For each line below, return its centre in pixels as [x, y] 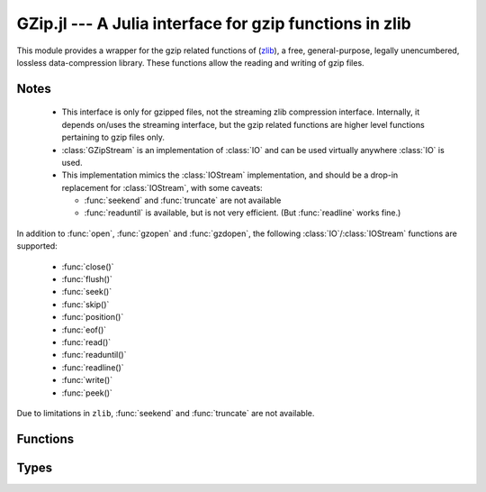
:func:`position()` [93, 317]
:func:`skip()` [85, 304]
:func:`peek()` [87, 393]
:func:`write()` [87, 380]
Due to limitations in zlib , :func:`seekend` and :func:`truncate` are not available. [166, 413]
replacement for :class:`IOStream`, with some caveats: [162, 187]
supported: [37, 246]
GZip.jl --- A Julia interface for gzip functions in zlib [214, 23]
